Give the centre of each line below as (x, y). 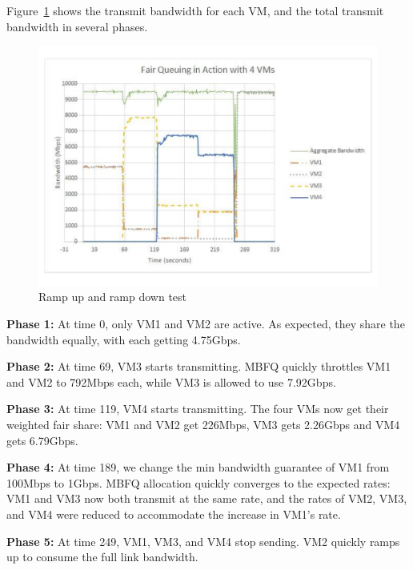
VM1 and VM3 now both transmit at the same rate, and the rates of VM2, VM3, (207, 498)
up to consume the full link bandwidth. (102, 557)
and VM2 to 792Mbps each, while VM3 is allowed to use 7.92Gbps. (171, 381)
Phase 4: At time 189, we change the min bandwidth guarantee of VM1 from (198, 467)
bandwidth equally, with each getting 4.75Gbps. (124, 339)
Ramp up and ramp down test (113, 297)
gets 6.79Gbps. (42, 440)
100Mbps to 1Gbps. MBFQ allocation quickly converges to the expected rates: (198, 482)
